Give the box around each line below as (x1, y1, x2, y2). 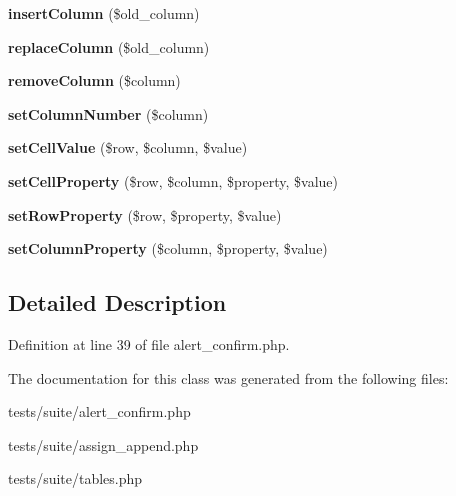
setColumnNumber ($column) (8, 103, 209, 124)
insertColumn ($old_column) (8, 3, 200, 23)
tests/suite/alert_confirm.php (8, 401, 191, 422)
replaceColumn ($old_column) (8, 36, 210, 57)
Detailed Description (8, 287, 227, 318)
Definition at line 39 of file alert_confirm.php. (8, 333, 290, 354)
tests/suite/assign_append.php (8, 434, 199, 455)
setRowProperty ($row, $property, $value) (8, 204, 282, 225)
